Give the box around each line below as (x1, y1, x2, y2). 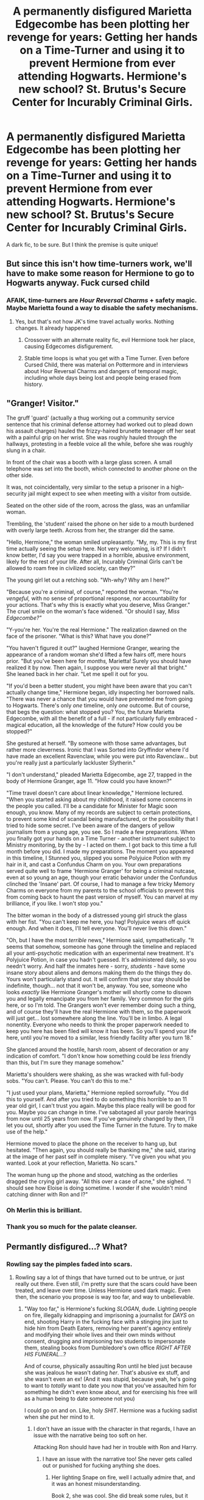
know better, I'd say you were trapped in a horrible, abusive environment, (6, 552, 190, 559)
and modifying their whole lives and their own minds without (24, 1331, 176, 1338)
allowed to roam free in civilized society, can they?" (6, 565, 136, 572)
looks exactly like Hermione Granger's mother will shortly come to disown (6, 989, 192, 996)
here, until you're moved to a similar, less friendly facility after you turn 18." (6, 1034, 194, 1041)
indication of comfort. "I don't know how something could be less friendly (6, 1052, 191, 1060)
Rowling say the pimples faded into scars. (6, 1260, 133, 1268)
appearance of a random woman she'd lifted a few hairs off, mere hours (6, 651, 186, 658)
